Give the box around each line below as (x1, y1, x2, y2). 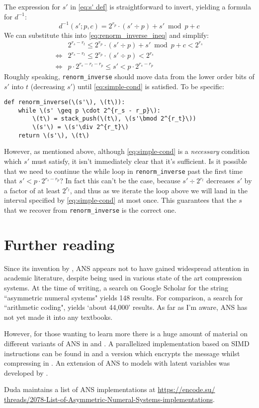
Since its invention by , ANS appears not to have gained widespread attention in (4, 263, 250, 273)
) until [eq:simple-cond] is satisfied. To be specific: (72, 81, 224, 91)
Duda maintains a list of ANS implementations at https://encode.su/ (4, 384, 215, 395)
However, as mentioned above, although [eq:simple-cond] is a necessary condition (4, 146, 250, 156)
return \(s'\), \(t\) (18, 132, 89, 139)
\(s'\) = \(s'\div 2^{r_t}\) (32, 124, 129, 131)
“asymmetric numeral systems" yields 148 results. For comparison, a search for (4, 292, 243, 302)
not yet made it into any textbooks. (4, 311, 113, 322)
